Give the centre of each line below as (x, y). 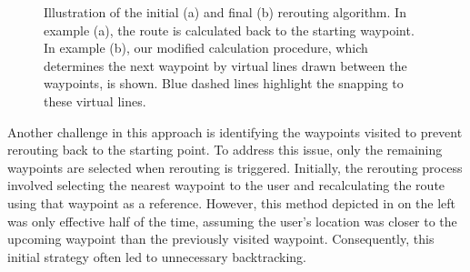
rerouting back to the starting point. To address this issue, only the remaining (225, 150)
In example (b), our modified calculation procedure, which (206, 48)
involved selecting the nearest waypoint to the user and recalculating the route (226, 185)
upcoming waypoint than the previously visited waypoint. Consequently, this (221, 239)
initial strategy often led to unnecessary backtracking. (157, 256)
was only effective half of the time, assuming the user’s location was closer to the (232, 221)
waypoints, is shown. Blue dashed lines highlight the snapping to (224, 83)
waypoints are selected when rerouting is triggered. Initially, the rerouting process (235, 167)
